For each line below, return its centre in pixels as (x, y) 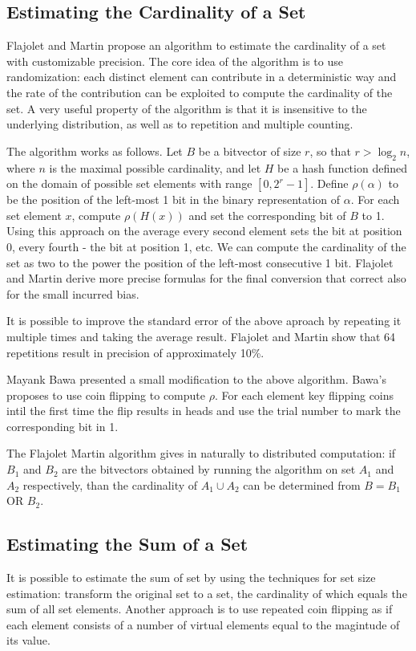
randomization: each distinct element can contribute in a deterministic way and (202, 77)
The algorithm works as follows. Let (95, 151)
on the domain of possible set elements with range (129, 183)
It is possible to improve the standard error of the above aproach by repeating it (204, 321)
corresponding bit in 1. (63, 426)
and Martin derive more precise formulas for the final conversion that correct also (206, 278)
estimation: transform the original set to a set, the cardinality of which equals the (207, 593)
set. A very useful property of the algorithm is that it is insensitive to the (187, 108)
